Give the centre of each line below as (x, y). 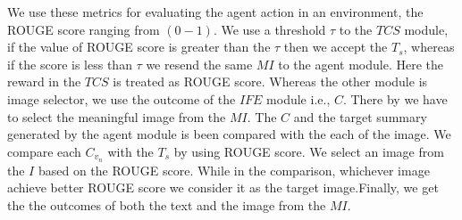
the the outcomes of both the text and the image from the (167, 204)
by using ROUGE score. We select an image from (309, 151)
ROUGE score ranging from (84, 29)
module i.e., (298, 98)
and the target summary (360, 116)
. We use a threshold (269, 29)
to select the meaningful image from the (117, 116)
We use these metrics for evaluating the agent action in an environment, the (215, 12)
